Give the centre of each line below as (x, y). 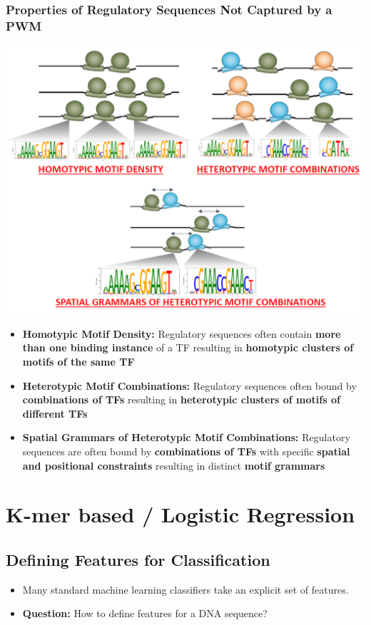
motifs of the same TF (78, 361)
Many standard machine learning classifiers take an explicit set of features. (185, 589)
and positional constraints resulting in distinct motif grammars (174, 465)
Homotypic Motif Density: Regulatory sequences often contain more (182, 333)
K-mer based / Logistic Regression (181, 514)
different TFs (55, 413)
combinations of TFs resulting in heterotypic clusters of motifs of (181, 399)
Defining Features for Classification (138, 559)
